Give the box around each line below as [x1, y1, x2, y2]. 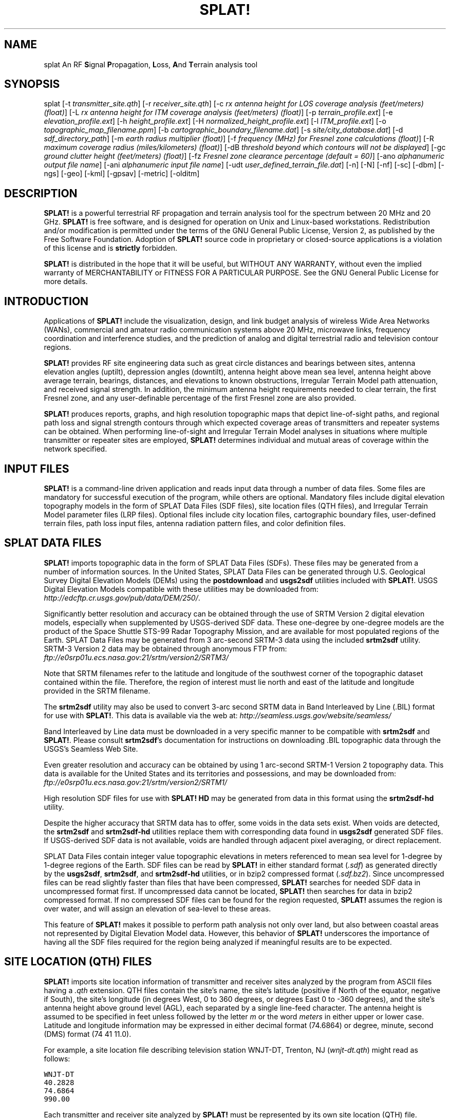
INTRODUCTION [4, 294, 89, 308]
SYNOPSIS [4, 78, 60, 91]
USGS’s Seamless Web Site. [44, 744, 138, 753]
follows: [44, 1054, 70, 1063]
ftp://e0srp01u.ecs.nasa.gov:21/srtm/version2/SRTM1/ [44, 777, 228, 787]
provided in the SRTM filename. [44, 686, 151, 695]
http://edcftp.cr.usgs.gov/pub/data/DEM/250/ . [44, 593, 200, 602]
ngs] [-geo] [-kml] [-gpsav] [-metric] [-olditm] [44, 169, 200, 178]
